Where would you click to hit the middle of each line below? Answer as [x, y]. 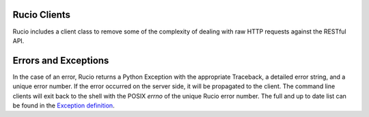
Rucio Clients [42, 15]
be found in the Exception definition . [64, 105]
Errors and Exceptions [61, 61]
